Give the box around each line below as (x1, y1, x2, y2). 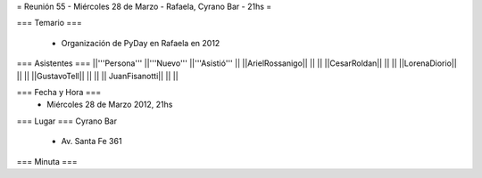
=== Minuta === (16, 156, 78, 166)
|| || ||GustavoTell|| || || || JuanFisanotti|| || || (16, 70, 179, 81)
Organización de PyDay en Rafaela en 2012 (61, 37, 220, 48)
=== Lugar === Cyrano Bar (16, 116, 118, 126)
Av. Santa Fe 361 (61, 136, 122, 147)
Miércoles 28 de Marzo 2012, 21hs (46, 99, 173, 110)
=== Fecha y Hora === (16, 86, 102, 97)
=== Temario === (16, 18, 82, 28)
